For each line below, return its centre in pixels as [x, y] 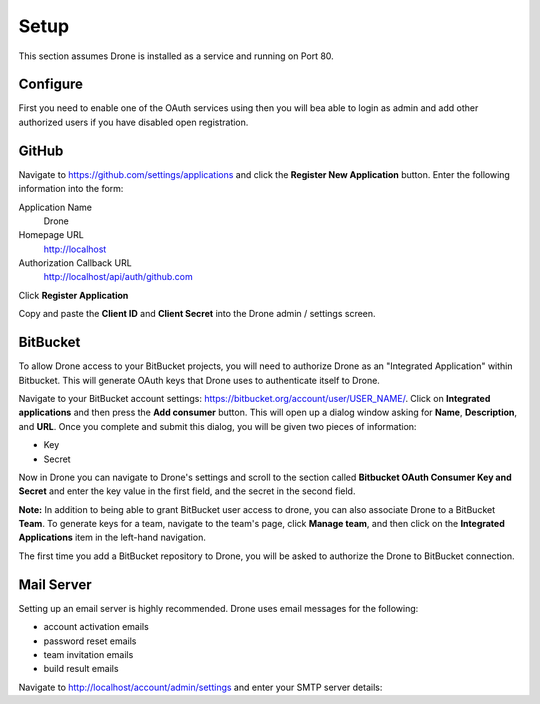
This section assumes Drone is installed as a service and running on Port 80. [176, 56]
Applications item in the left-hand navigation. [112, 537]
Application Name [55, 207]
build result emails [81, 669]
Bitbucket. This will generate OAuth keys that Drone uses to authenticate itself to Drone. [199, 380]
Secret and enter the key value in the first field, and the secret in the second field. [187, 491]
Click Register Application [73, 295]
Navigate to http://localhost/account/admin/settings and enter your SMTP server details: [200, 687]
